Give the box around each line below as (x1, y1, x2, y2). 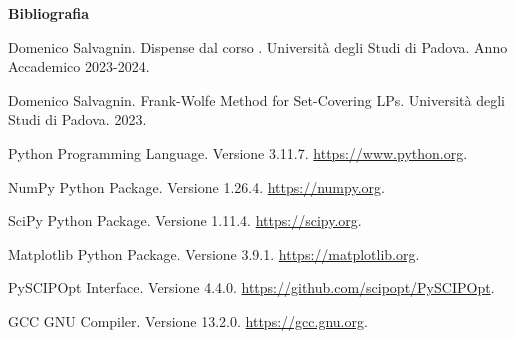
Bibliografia (8, 3, 90, 23)
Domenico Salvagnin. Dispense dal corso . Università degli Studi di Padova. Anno (8, 36, 508, 57)
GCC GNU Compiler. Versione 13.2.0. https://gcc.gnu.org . (8, 310, 368, 331)
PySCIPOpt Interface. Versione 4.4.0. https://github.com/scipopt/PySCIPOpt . (8, 277, 495, 298)
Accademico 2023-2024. (8, 56, 150, 77)
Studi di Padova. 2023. (8, 109, 147, 130)
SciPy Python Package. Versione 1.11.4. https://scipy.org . (8, 210, 362, 231)
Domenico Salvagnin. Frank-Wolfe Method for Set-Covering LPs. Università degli (8, 89, 505, 110)
